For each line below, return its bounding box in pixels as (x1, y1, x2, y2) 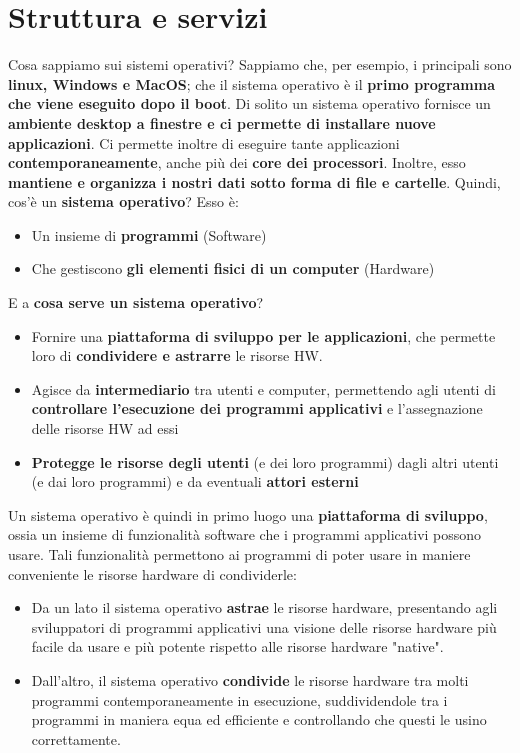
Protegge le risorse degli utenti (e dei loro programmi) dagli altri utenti (31, 451, 499, 472)
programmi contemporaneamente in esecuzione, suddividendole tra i (31, 689, 448, 710)
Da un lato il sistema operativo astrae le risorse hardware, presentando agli (31, 597, 498, 618)
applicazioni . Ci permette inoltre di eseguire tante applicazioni (8, 132, 400, 153)
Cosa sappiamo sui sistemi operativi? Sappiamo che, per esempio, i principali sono (8, 54, 512, 75)
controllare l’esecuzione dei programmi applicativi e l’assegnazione (31, 398, 483, 419)
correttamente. (31, 728, 121, 749)
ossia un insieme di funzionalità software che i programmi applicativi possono (8, 524, 482, 545)
